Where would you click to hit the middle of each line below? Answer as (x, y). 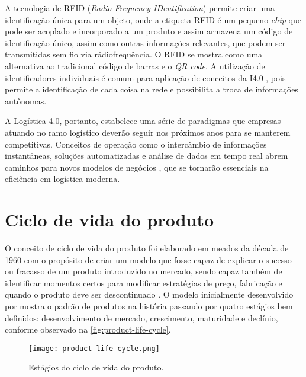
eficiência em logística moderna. (62, 179)
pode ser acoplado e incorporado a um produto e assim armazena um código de (149, 31)
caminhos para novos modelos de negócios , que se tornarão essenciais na (137, 167)
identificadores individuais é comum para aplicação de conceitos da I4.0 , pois (145, 77)
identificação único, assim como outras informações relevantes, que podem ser (145, 42)
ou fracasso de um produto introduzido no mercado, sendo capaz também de (144, 271)
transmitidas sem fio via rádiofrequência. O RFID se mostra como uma (134, 54)
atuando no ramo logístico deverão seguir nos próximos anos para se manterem (148, 132)
